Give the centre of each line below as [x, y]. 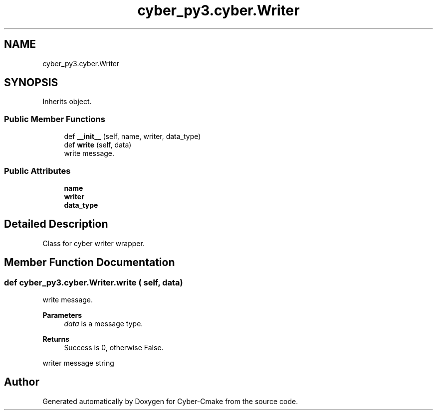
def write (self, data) [98, 145]
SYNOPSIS [31, 83]
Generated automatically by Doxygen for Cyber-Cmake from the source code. [170, 401]
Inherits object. [67, 102]
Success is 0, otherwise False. [114, 347]
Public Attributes [37, 171]
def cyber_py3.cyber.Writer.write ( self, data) [94, 282]
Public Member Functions [55, 119]
